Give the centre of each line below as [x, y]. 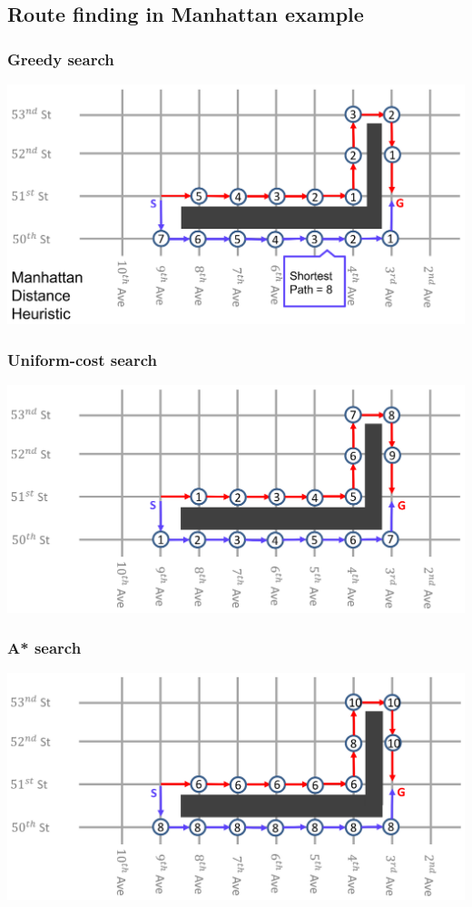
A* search [44, 648]
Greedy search [61, 59]
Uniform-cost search [82, 359]
